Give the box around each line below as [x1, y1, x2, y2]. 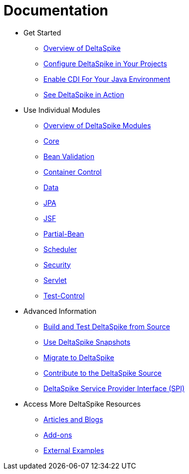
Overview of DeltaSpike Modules [43, 121, 151, 130]
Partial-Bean [43, 229, 84, 238]
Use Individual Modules [23, 105, 101, 114]
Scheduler [43, 244, 77, 253]
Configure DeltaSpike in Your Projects [43, 59, 167, 68]
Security [43, 260, 71, 269]
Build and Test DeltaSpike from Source [43, 322, 170, 331]
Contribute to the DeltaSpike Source [43, 368, 162, 377]
